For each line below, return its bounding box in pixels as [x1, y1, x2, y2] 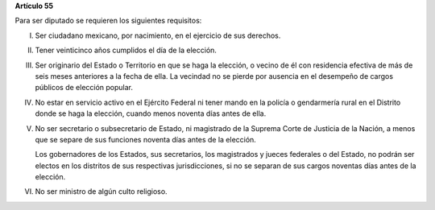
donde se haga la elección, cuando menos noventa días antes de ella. [35, 109, 267, 118]
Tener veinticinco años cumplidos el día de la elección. [35, 45, 217, 56]
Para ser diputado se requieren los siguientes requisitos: [14, 16, 202, 26]
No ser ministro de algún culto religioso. [35, 187, 168, 196]
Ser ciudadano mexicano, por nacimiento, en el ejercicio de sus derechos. [35, 31, 281, 40]
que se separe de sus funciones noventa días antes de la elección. [35, 134, 257, 144]
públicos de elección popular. [35, 83, 133, 93]
